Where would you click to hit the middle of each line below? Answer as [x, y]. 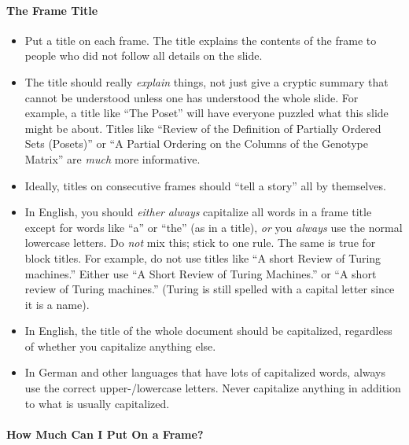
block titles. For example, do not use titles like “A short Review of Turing [203, 257]
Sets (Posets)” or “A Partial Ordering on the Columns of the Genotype [196, 143]
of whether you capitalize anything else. [120, 346]
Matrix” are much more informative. [112, 158]
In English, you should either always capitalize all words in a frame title [198, 212]
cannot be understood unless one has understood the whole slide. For [192, 97]
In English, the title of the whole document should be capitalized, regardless [208, 331]
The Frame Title [52, 10]
